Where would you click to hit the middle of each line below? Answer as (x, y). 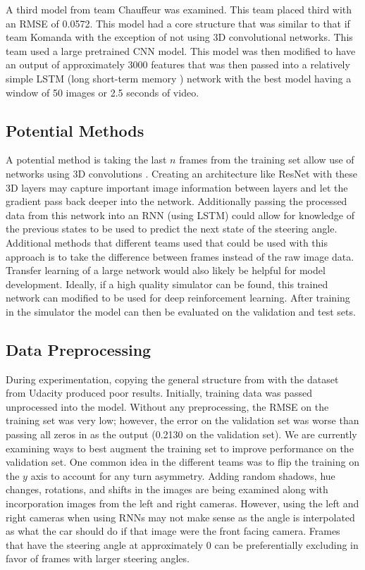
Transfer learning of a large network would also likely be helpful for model (166, 270)
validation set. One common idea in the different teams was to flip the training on (182, 462)
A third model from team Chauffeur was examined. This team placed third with (179, 9)
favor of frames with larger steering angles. (98, 558)
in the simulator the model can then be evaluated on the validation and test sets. (181, 311)
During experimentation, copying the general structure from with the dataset (172, 379)
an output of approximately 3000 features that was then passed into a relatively (178, 64)
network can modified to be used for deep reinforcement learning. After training (178, 298)
